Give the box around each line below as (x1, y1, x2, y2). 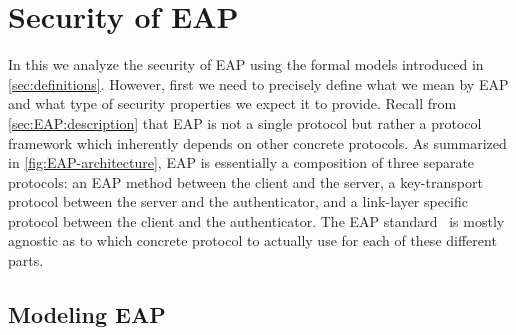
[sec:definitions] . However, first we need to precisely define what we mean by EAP (8, 73, 509, 94)
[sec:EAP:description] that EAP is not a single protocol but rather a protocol (8, 112, 482, 133)
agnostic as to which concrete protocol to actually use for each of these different (8, 230, 497, 251)
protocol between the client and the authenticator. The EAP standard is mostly (8, 210, 505, 231)
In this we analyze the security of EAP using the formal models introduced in (8, 54, 484, 75)
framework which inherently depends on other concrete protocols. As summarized (8, 132, 507, 153)
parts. (8, 250, 44, 271)
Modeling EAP (8, 299, 166, 330)
